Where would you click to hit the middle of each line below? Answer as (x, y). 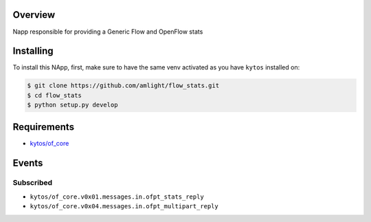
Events (28, 163)
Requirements (44, 127)
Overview (34, 15)
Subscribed (33, 183)
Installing (33, 51)
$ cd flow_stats (55, 95)
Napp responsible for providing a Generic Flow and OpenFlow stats (108, 32)
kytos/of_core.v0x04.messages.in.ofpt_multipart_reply (124, 207)
